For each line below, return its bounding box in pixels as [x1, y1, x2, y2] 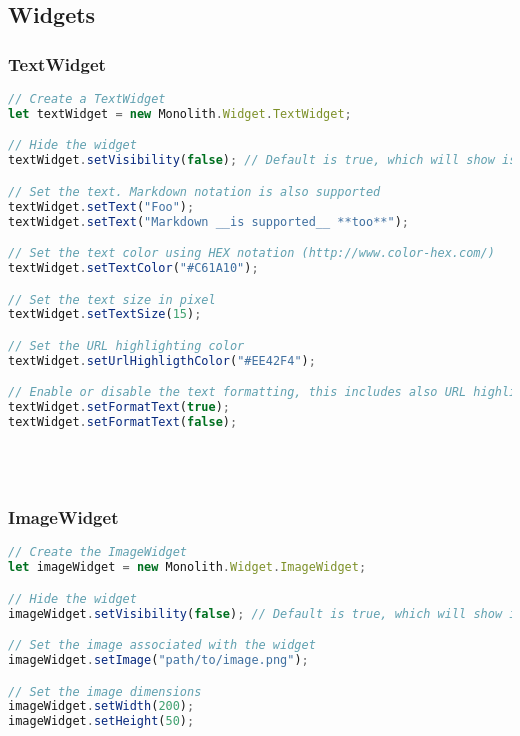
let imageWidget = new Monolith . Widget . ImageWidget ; [8, 560, 367, 575]
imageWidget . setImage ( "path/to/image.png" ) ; [8, 653, 309, 668]
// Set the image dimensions [8, 684, 202, 699]
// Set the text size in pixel [8, 292, 216, 307]
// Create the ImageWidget [8, 545, 187, 560]
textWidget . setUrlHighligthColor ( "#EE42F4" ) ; [8, 353, 316, 368]
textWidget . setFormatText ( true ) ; [8, 400, 230, 415]
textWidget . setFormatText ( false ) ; [8, 415, 238, 430]
